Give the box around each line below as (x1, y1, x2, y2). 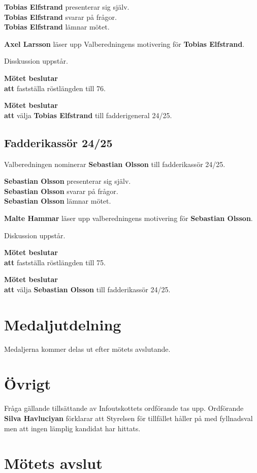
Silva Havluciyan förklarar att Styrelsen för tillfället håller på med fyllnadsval (4, 412, 253, 423)
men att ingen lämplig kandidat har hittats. (4, 423, 141, 433)
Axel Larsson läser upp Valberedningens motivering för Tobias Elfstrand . (4, 38, 245, 49)
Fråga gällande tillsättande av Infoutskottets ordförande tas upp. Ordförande (4, 403, 244, 413)
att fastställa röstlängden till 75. (4, 257, 106, 267)
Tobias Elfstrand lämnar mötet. (4, 21, 110, 32)
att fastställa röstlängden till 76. (4, 82, 106, 93)
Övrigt (4, 373, 51, 394)
